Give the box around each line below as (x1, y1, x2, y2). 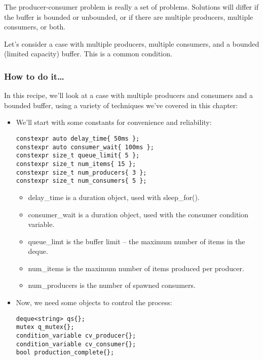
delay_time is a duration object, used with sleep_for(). (28, 191, 200, 202)
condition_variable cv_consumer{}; (16, 340, 136, 348)
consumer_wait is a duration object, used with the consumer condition (28, 209, 249, 219)
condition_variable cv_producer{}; (16, 332, 136, 339)
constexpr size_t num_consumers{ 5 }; (16, 177, 147, 185)
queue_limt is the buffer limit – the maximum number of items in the (28, 236, 245, 246)
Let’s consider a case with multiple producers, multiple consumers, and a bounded (4, 38, 259, 49)
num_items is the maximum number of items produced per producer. (28, 263, 244, 273)
